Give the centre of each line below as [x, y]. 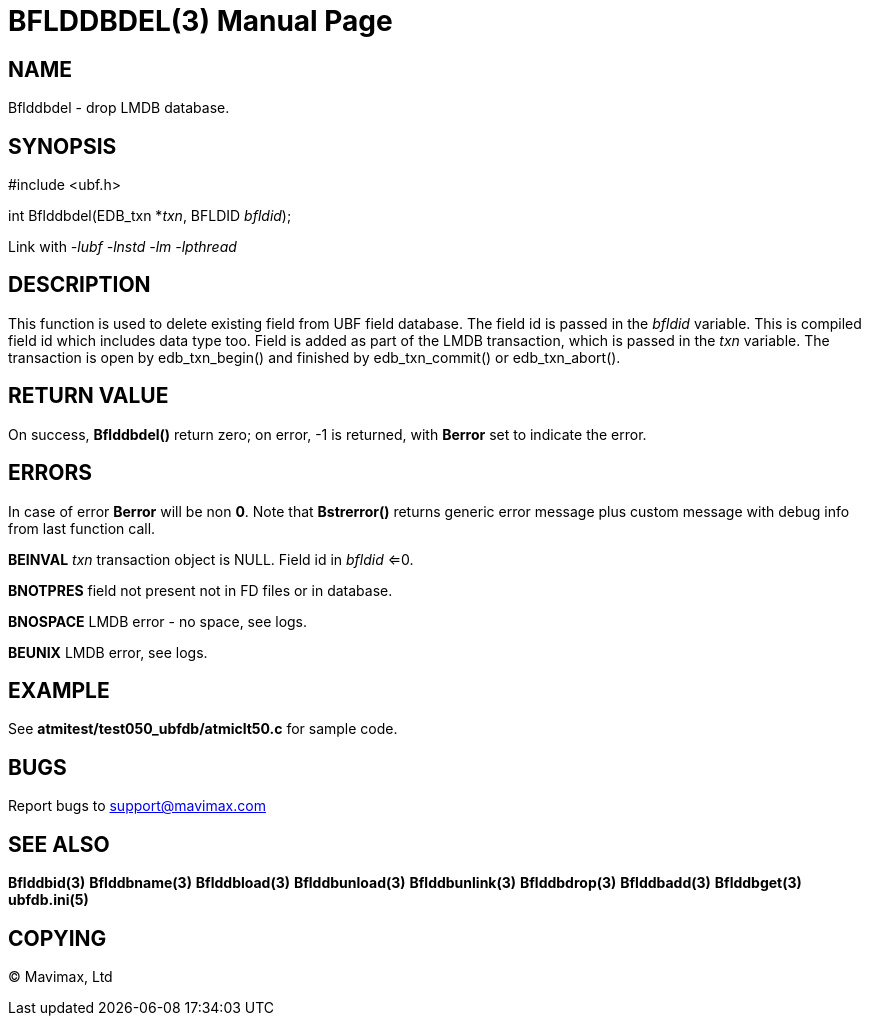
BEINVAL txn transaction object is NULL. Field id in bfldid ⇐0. [211, 559]
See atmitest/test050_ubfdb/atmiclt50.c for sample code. [203, 729]
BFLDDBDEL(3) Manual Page [200, 21]
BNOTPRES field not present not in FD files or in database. [200, 590]
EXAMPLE [59, 690]
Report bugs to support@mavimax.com [137, 806]
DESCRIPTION [79, 285]
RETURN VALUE [88, 396]
